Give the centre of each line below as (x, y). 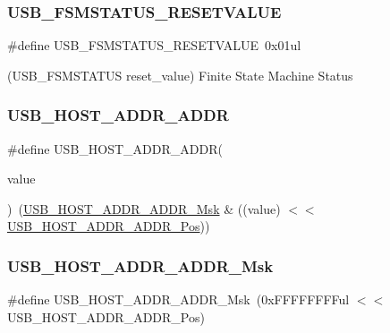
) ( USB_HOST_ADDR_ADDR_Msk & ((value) (144, 208)
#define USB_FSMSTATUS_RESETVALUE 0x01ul (154, 45)
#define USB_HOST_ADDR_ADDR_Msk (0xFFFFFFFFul (178, 299)
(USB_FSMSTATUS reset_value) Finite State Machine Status (180, 75)
